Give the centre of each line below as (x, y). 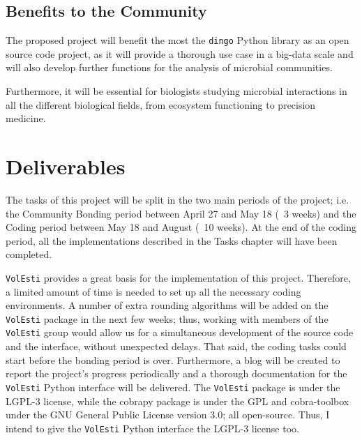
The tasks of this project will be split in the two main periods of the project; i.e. (178, 199)
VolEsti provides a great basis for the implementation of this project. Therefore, (178, 277)
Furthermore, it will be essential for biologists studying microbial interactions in (176, 91)
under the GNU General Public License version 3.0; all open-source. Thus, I (168, 415)
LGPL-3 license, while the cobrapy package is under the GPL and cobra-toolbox (178, 401)
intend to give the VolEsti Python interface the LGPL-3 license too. (152, 428)
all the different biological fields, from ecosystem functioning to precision (161, 104)
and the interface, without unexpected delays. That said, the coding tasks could (176, 346)
